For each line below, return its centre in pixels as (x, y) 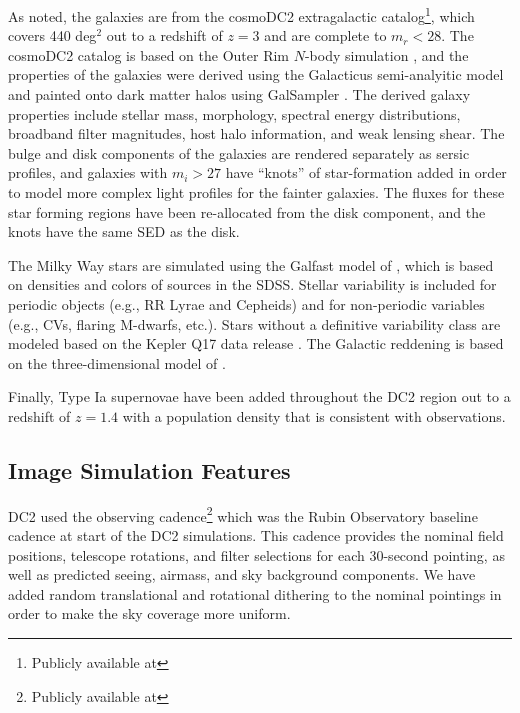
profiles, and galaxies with (88, 172)
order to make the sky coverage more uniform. (149, 613)
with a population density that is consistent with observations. (314, 415)
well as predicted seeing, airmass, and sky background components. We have (242, 574)
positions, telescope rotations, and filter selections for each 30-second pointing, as (256, 554)
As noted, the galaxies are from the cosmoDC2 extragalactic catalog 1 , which (241, 14)
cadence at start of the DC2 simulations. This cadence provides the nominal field (256, 534)
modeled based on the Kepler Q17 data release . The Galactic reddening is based (256, 343)
